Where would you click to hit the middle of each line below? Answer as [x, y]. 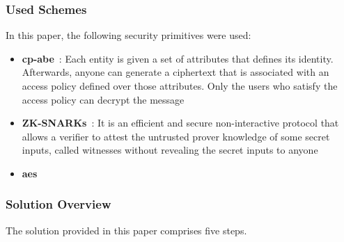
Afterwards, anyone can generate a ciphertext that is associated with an [175, 72]
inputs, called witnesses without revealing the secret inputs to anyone [170, 150]
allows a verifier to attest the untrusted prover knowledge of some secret [176, 136]
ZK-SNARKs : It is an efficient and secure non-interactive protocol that [180, 123]
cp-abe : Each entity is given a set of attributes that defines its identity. [178, 58]
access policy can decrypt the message [103, 99]
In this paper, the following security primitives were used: [128, 35]
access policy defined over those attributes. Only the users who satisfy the [180, 86]
